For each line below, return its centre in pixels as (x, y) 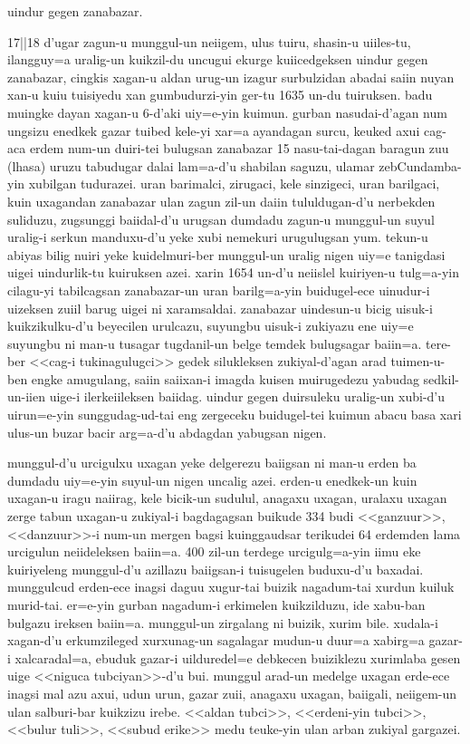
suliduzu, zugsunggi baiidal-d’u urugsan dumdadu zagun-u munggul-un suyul (221, 219)
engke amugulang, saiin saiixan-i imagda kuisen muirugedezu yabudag (225, 378)
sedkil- (441, 378)
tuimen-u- (418, 361)
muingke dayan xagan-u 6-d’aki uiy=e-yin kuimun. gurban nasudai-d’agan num (227, 112)
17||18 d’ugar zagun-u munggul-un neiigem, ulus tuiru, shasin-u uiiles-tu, (209, 41)
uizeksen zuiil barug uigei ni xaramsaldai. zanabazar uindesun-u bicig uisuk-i (220, 308)
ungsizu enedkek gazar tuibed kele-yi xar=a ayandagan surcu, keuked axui (214, 130)
